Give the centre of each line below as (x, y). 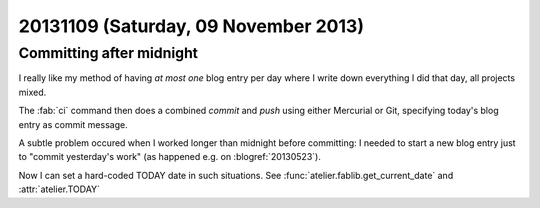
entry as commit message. (73, 124)
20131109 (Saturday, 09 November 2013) (191, 26)
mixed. (32, 92)
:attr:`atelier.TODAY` (59, 189)
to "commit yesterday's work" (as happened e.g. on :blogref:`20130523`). (170, 157)
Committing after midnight (108, 53)
